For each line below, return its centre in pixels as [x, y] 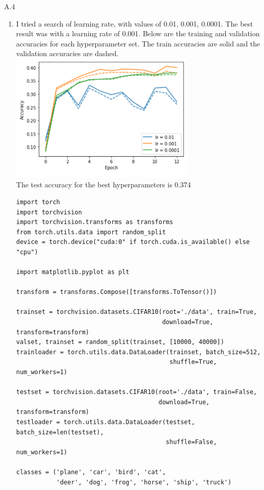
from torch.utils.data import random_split [91, 232]
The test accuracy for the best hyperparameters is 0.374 [103, 185]
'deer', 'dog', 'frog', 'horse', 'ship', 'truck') [144, 482]
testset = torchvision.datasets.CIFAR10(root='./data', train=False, [137, 392]
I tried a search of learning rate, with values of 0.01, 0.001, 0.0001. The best [135, 23]
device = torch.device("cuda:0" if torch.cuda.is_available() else [133, 242]
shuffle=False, [191, 442]
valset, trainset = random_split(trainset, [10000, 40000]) [120, 342]
